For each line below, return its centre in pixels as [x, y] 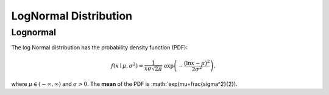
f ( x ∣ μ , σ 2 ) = [127, 65]
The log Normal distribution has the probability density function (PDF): [100, 47]
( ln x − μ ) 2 [197, 62]
